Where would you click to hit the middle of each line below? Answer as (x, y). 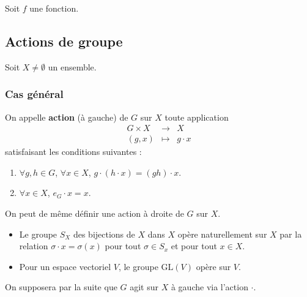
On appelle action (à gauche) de (67, 117)
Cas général (34, 94)
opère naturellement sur (222, 234)
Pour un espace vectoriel (65, 266)
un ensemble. (72, 66)
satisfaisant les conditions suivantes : (73, 152)
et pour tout (194, 246)
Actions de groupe (64, 41)
